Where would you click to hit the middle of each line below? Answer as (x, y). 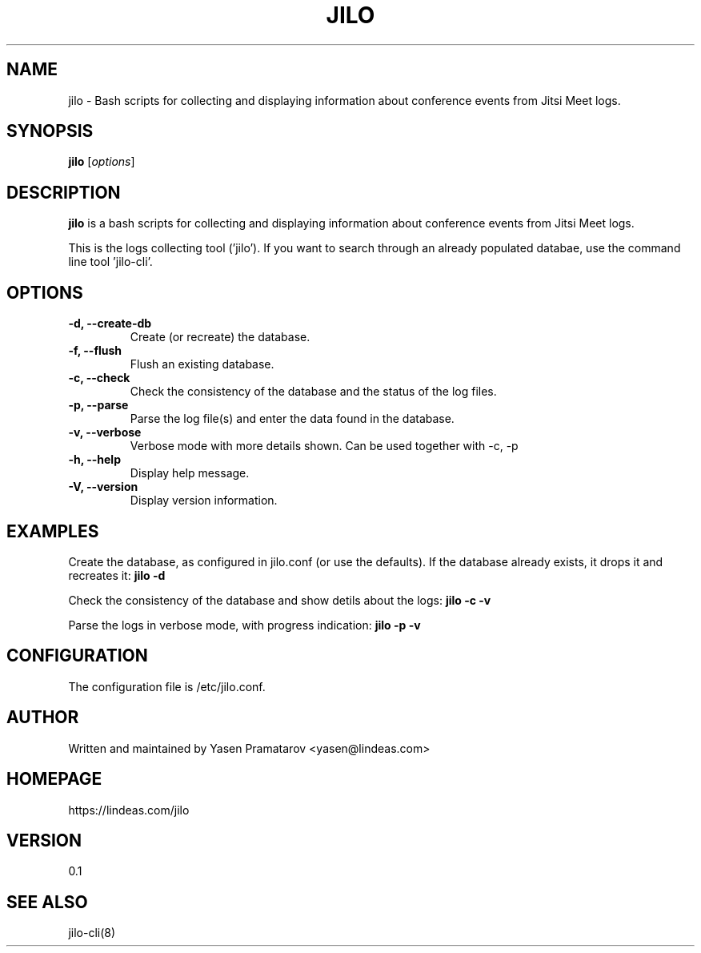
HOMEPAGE (54, 779)
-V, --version (103, 487)
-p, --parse (98, 405)
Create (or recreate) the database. (220, 337)
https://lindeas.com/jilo (129, 810)
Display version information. (204, 501)
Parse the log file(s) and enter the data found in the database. (292, 419)
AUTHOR (43, 718)
